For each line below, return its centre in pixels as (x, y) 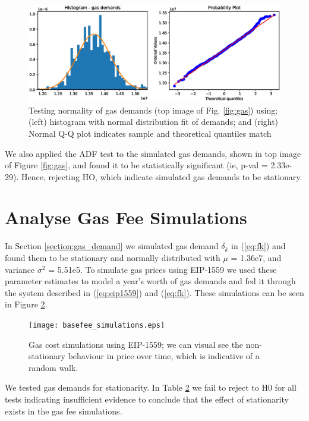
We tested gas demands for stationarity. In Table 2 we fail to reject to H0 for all (151, 387)
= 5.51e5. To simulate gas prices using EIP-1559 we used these (163, 269)
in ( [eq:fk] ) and (258, 246)
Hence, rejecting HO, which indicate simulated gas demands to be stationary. (162, 176)
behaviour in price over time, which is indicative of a (164, 356)
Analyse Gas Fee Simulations (126, 217)
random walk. (53, 367)
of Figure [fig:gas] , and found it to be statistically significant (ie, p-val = (136, 165)
